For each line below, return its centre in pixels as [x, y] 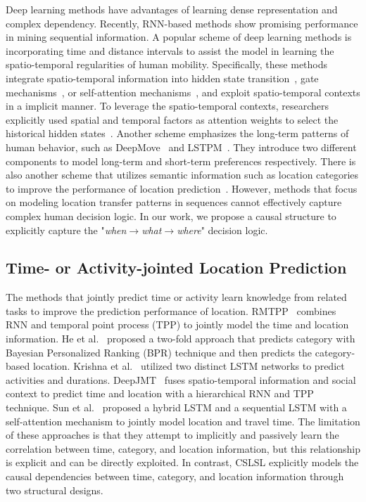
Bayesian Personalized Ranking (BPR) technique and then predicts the [159, 352]
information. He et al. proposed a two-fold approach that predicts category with [181, 339]
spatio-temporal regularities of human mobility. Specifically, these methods [167, 64]
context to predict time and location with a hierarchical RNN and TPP [160, 393]
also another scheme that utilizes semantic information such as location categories [182, 175]
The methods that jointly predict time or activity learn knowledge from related [176, 297]
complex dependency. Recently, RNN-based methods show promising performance [182, 23]
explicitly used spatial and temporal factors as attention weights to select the [172, 119]
